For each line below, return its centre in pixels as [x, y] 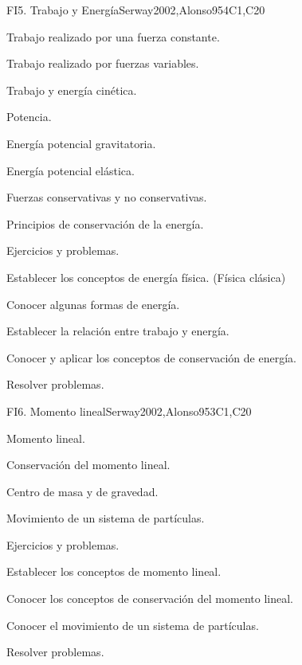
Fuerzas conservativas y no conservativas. [107, 197]
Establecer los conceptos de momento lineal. [114, 571]
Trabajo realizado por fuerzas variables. [103, 63]
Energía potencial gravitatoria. [81, 143]
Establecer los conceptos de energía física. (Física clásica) [146, 277]
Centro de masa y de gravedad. [82, 491]
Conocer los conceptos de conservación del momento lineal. [150, 598]
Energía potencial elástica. [71, 170]
